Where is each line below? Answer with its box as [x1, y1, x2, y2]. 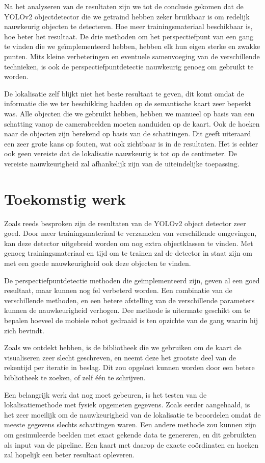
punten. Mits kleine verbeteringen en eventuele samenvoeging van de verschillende [4, 51, 260, 61]
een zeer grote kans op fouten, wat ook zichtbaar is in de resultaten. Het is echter [4, 138, 258, 149]
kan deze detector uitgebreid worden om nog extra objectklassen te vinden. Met [4, 237, 253, 248]
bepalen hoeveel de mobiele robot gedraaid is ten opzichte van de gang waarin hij [4, 314, 258, 325]
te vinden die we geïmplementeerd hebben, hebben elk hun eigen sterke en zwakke [4, 41, 260, 52]
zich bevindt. [4, 325, 44, 335]
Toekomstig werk [4, 188, 126, 209]
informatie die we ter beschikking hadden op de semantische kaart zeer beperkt [4, 98, 251, 109]
